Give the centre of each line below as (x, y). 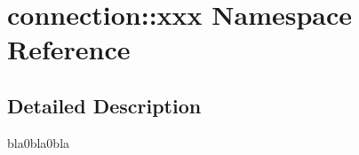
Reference (69, 49)
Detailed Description (104, 105)
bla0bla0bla (39, 142)
